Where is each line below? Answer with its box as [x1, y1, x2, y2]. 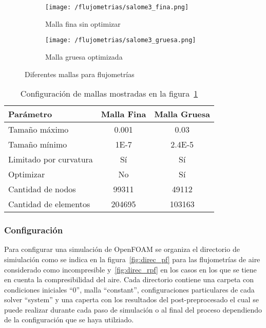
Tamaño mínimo [8, 138, 67, 151]
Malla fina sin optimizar [45, 18, 121, 29]
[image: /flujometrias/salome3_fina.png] [45, 4, 189, 11]
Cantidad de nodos [8, 183, 76, 195]
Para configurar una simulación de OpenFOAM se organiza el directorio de [4, 244, 240, 254]
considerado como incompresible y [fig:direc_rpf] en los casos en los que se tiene [4, 264, 257, 275]
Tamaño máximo [8, 123, 69, 136]
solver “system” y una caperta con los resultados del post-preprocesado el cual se [4, 294, 259, 305]
